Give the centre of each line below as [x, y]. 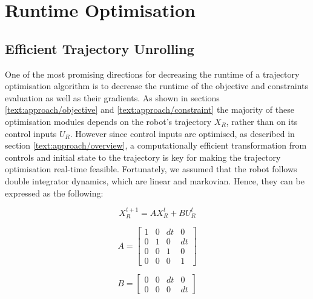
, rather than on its [262, 121]
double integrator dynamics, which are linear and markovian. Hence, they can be [155, 180]
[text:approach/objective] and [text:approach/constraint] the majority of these [150, 109]
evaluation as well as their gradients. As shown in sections [112, 97]
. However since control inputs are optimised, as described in [182, 133]
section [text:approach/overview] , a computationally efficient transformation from [156, 145]
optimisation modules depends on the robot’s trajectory [108, 121]
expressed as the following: [54, 193]
